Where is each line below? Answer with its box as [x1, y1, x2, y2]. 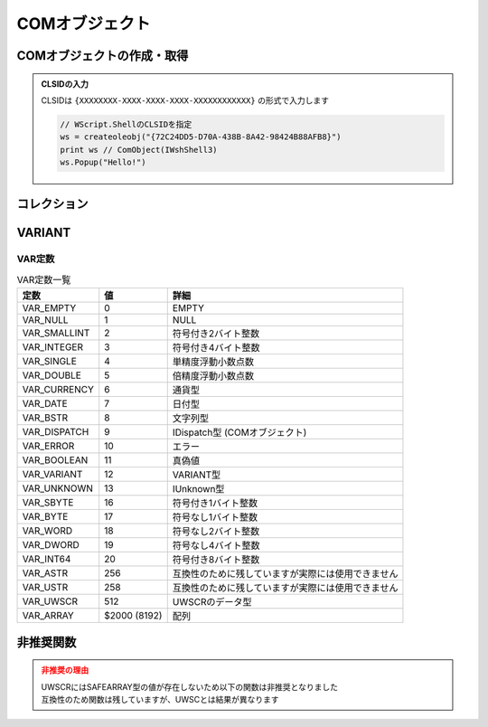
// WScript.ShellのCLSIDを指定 [60, 118, 192, 129]
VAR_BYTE [22, 511, 69, 524]
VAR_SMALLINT [22, 326, 90, 339]
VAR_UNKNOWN [22, 482, 94, 495]
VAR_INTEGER [22, 341, 83, 354]
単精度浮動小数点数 [172, 355, 255, 368]
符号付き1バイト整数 [172, 497, 258, 510]
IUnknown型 [172, 483, 225, 496]
